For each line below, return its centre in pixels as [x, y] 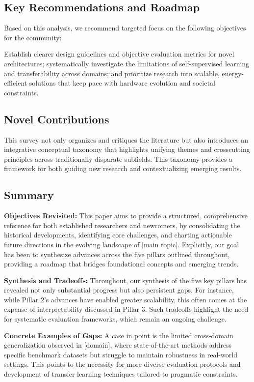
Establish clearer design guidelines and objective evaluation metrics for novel [119, 54]
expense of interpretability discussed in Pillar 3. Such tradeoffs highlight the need [126, 309]
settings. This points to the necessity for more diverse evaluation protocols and [122, 364]
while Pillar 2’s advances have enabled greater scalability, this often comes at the [126, 299]
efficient [16, 83]
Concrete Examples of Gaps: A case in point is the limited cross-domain [119, 335]
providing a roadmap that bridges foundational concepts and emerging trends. [121, 264]
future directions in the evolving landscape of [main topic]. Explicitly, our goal [122, 244]
